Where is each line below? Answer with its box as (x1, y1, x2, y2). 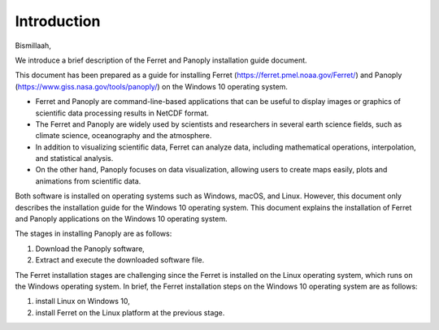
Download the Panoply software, (35, 244, 146, 254)
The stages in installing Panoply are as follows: (15, 228, 172, 239)
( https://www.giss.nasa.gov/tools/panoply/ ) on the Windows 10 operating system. (15, 81, 289, 91)
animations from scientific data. (35, 176, 141, 186)
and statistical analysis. (35, 154, 114, 163)
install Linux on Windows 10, (35, 297, 130, 306)
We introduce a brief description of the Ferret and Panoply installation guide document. (15, 55, 308, 65)
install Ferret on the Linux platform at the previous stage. (35, 307, 225, 317)
